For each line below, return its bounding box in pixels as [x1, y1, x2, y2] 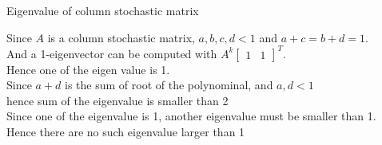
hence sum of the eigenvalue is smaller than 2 [6, 92, 229, 108]
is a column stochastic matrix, [47, 29, 195, 45]
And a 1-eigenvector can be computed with [6, 45, 217, 61]
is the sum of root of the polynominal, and [65, 76, 273, 93]
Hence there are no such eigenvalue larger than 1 [6, 123, 245, 140]
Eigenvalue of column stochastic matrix [6, 2, 199, 18]
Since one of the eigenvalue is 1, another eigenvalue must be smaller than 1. [6, 108, 376, 124]
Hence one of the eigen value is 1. [6, 61, 170, 77]
